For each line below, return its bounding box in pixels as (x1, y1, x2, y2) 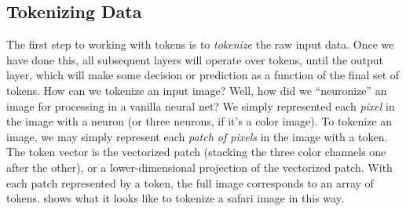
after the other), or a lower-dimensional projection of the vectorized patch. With (6, 158, 393, 175)
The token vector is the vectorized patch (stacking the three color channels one (6, 144, 386, 160)
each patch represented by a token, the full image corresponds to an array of (6, 174, 374, 191)
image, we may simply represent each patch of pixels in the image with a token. (6, 128, 388, 144)
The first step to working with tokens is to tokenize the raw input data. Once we (6, 36, 394, 53)
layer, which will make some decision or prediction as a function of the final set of (6, 67, 400, 83)
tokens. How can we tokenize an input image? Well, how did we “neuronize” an (6, 82, 387, 98)
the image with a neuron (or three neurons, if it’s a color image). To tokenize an (6, 113, 393, 129)
